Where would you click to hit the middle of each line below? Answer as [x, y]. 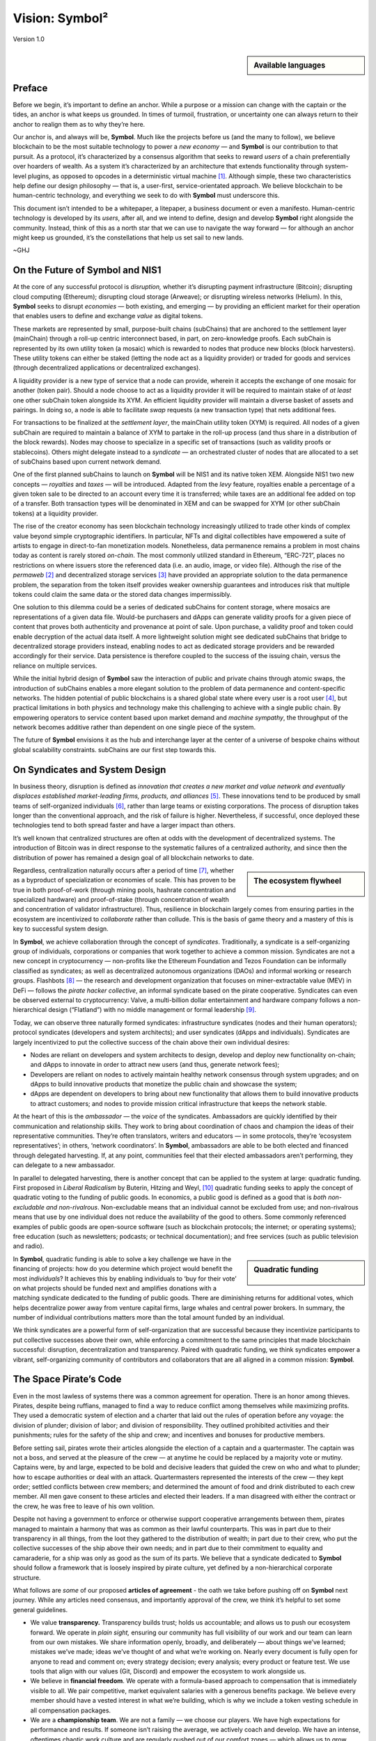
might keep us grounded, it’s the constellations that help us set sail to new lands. [128, 237]
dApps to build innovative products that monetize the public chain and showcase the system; [164, 1084]
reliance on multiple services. [55, 666]
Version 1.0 [29, 39]
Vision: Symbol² [61, 18]
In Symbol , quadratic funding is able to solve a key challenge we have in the [122, 1259]
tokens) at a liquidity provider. [56, 513]
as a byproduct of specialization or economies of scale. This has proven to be [124, 880]
